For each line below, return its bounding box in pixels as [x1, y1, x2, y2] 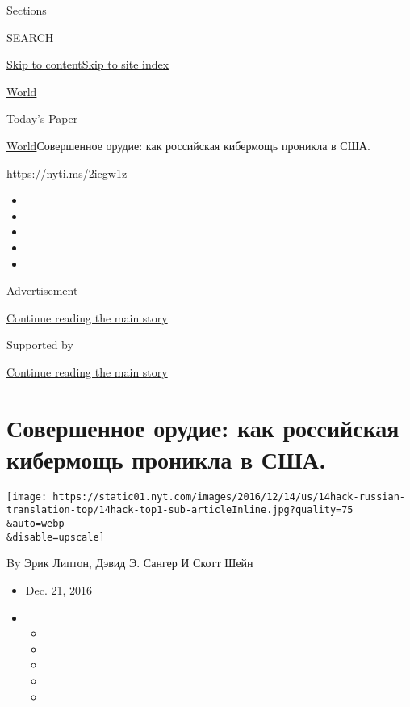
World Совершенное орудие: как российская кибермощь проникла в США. [6, 137, 370, 154]
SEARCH [6, 28, 54, 45]
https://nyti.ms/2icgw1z [6, 164, 128, 181]
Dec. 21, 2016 [25, 582, 93, 599]
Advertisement [6, 282, 78, 299]
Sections [6, 2, 47, 18]
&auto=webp [6, 518, 65, 530]
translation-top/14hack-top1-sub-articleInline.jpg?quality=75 [6, 504, 354, 516]
